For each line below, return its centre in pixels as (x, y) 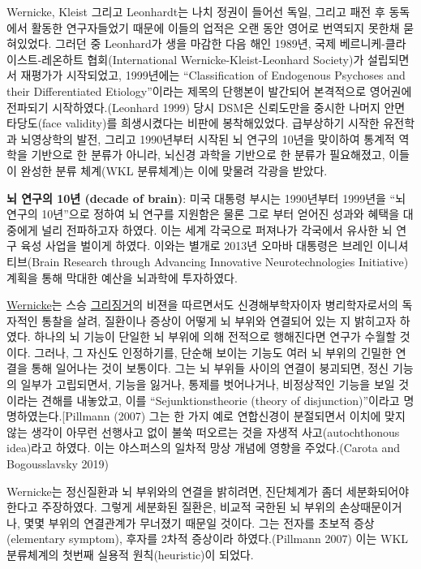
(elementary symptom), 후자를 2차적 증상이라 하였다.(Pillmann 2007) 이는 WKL (208, 539)
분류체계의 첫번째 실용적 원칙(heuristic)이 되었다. (130, 554)
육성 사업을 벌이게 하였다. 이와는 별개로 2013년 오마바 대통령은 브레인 (197, 246)
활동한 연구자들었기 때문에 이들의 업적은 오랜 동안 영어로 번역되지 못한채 (215, 27)
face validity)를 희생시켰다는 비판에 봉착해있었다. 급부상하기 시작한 (211, 123)
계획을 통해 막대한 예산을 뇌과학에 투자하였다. (122, 277)
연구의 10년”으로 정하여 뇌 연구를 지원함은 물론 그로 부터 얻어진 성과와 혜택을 (203, 214)
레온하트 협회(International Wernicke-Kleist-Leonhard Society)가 (203, 59)
